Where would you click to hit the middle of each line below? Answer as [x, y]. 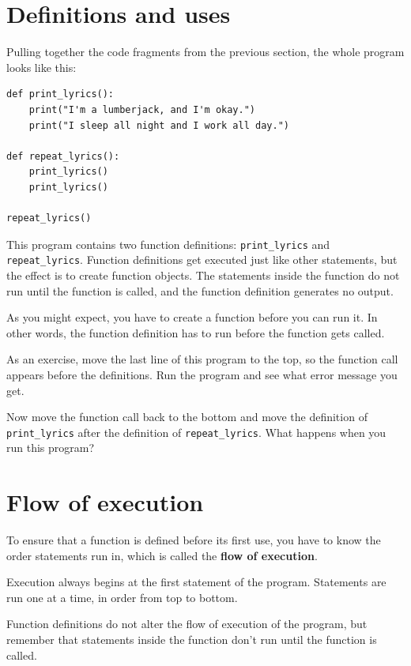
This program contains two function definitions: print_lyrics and [168, 244]
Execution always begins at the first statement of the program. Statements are [196, 582]
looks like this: [41, 67]
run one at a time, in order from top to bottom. [122, 597]
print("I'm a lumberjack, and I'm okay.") [142, 109]
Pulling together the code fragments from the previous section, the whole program [205, 52]
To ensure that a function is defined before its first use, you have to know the [194, 540]
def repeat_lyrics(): [63, 156]
